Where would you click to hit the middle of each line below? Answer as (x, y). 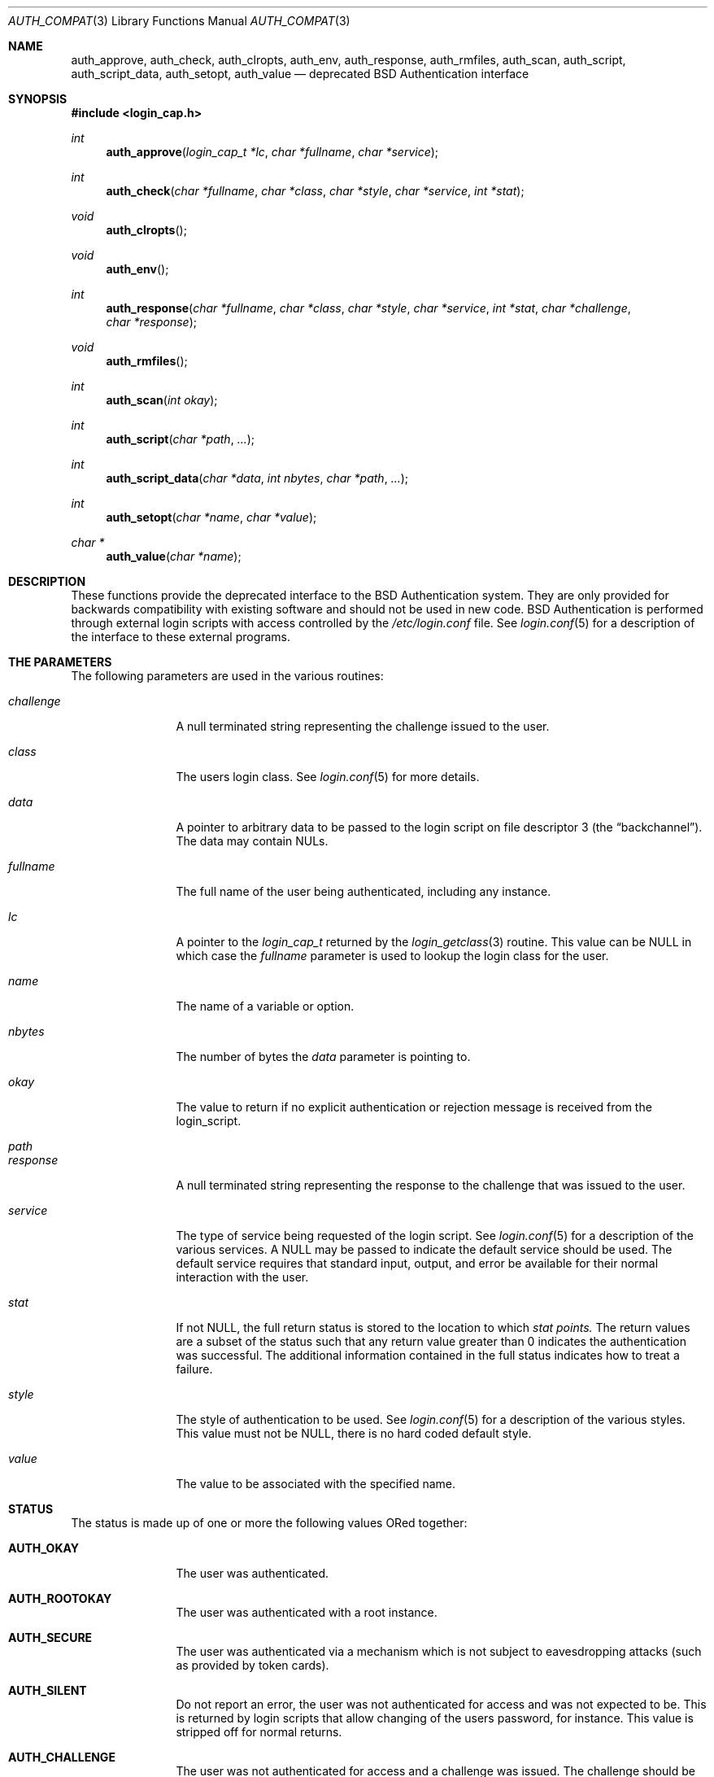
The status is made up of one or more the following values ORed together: (269, 1523)
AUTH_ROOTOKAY (60, 1598)
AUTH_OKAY (44, 1548)
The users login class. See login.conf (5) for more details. (328, 777)
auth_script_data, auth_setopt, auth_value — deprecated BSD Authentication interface (300, 74)
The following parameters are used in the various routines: (227, 676)
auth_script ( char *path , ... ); (181, 439)
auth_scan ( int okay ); (162, 400)
